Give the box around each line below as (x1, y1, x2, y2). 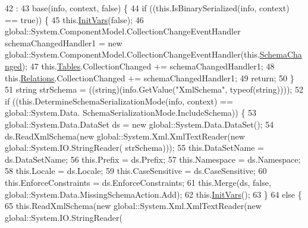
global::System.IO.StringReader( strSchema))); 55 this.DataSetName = (5, 141, 264, 154)
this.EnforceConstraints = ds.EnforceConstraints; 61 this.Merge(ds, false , (5, 176, 271, 188)
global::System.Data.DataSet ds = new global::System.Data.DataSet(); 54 (5, 118, 274, 130)
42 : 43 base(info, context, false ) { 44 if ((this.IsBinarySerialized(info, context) (5, 2, 290, 14)
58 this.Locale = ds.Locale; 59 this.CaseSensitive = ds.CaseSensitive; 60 (5, 164, 267, 177)
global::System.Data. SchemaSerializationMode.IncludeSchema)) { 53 (5, 106, 257, 119)
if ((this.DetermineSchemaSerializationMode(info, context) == (5, 94, 233, 107)
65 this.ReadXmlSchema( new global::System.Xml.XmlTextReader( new (5, 199, 262, 212)
